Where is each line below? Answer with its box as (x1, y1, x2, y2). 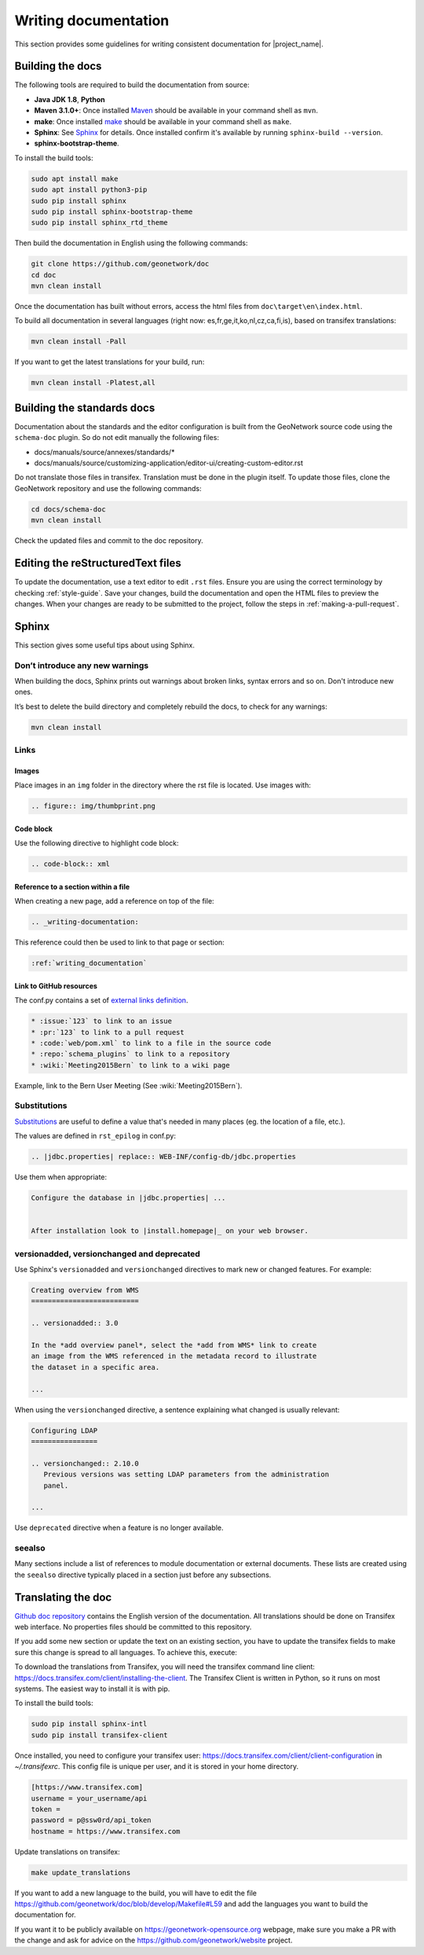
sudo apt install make (31, 174, 119, 183)
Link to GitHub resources (14, 981, 98, 990)
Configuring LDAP (31, 1426, 98, 1435)
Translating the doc (14, 1590, 112, 1604)
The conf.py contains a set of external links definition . (14, 996, 188, 1005)
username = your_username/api (31, 1794, 148, 1803)
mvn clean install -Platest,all (31, 378, 156, 387)
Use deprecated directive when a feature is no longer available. (14, 1523, 224, 1532)
